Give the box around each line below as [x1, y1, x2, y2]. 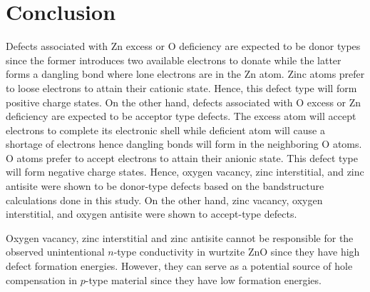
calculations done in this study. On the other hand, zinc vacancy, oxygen [6, 192, 323, 207]
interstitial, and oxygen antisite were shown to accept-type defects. [6, 206, 297, 221]
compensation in [6, 272, 78, 287]
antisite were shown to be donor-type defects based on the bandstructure [6, 178, 324, 193]
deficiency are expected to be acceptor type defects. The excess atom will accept [6, 109, 356, 124]
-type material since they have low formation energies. [85, 272, 322, 287]
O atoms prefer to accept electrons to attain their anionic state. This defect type [6, 150, 358, 165]
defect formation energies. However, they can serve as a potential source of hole [6, 258, 353, 273]
